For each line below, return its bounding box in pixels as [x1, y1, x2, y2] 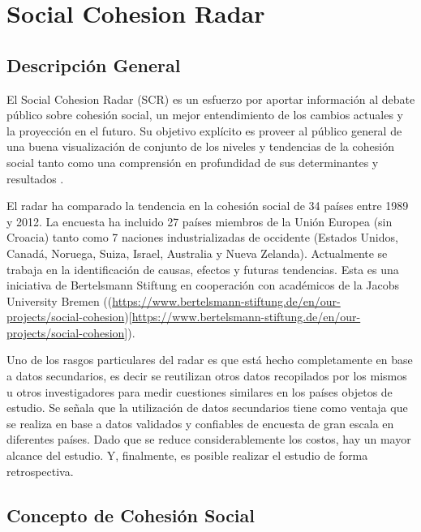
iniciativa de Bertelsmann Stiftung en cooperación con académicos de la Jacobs [6, 277, 400, 294]
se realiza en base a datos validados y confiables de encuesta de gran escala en [6, 414, 394, 431]
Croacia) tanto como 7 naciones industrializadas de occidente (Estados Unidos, [6, 229, 398, 246]
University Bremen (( [6, 292, 113, 309]
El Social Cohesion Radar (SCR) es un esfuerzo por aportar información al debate [6, 90, 415, 107]
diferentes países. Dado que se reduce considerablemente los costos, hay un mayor [6, 431, 411, 448]
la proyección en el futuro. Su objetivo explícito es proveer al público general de [6, 122, 402, 139]
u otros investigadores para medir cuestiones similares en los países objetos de [6, 383, 393, 400]
